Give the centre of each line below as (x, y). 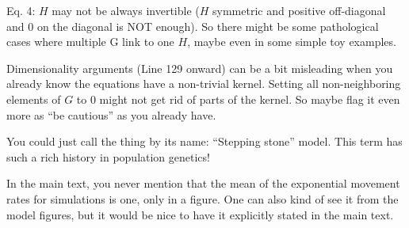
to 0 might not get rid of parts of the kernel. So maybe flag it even (238, 99)
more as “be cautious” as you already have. (111, 114)
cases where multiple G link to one (90, 42)
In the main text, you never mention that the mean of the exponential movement (203, 183)
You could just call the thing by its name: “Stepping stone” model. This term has (204, 141)
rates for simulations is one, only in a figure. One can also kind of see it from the (203, 198)
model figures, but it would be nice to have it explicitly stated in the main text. (200, 214)
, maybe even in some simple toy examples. (292, 42)
